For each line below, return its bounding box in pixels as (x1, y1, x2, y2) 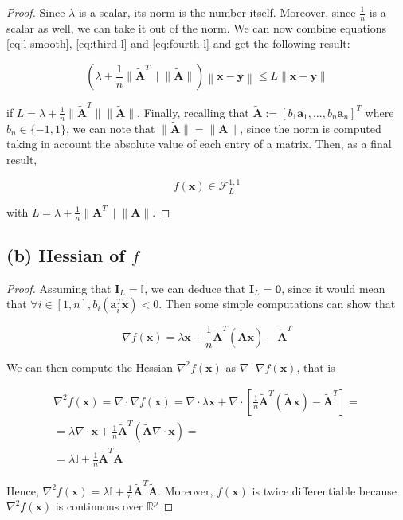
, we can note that (65, 119, 155, 136)
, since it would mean (281, 280, 385, 296)
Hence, (6, 482, 39, 498)
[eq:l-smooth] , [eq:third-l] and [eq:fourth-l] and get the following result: (6, 35, 350, 52)
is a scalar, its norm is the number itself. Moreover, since (78, 4, 356, 20)
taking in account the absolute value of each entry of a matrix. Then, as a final (6, 135, 392, 152)
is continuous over (55, 498, 143, 514)
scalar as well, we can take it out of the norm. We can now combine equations (6, 19, 387, 36)
